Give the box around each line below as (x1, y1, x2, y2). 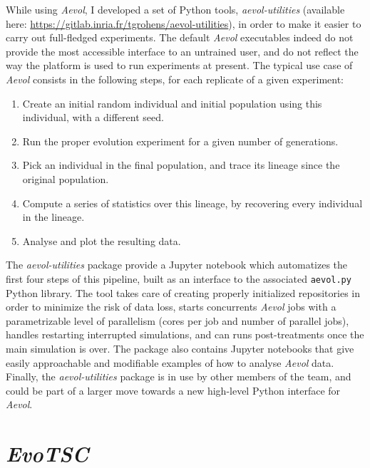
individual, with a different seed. (22, 110, 164, 125)
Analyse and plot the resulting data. (22, 233, 181, 248)
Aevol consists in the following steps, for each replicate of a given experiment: (6, 71, 344, 86)
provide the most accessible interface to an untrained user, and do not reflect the (6, 43, 359, 58)
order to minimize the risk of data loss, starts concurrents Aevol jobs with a (6, 299, 336, 314)
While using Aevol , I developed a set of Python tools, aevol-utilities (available (6, 2, 345, 16)
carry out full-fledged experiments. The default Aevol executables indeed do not (6, 30, 354, 45)
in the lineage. (22, 209, 85, 224)
